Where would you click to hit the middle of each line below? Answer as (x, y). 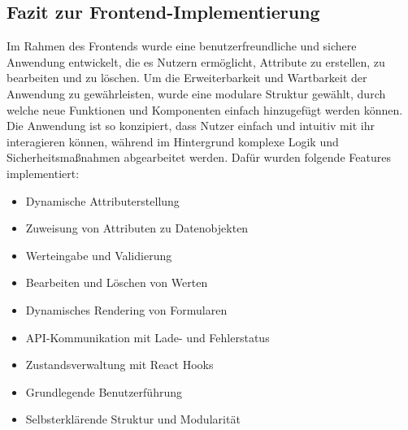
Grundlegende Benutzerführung (104, 391)
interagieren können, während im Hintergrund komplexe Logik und (173, 141)
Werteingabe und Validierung (99, 255)
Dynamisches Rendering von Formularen (126, 309)
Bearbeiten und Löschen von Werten (117, 282)
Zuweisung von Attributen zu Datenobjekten (137, 228)
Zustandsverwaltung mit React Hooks (119, 365)
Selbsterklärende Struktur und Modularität (133, 419)
